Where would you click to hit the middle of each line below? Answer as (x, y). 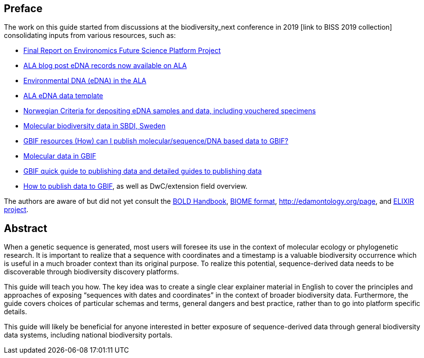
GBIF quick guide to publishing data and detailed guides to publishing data (143, 171)
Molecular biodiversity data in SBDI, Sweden (94, 126)
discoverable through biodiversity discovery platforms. (92, 272)
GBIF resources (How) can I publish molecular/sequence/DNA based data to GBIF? (156, 141)
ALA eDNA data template (63, 96)
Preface (23, 9)
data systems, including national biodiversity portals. (88, 335)
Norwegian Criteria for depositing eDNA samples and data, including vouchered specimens (170, 111)
